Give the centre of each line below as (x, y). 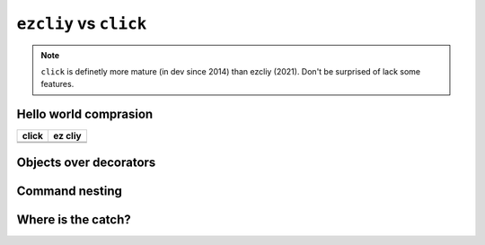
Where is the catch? (74, 219)
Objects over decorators (86, 162)
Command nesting (70, 191)
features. (57, 84)
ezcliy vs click (82, 23)
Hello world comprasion (85, 114)
